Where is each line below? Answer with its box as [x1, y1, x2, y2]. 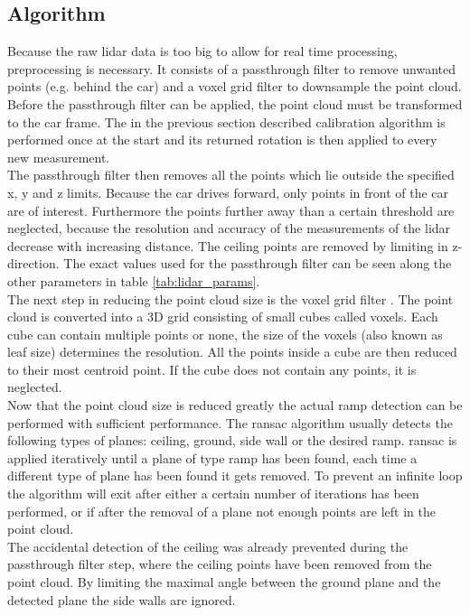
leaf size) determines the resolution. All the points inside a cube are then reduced [7, 342, 457, 361]
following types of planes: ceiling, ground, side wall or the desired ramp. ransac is [7, 431, 457, 450]
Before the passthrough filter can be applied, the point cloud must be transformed [7, 94, 463, 113]
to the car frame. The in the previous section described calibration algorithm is [7, 112, 446, 131]
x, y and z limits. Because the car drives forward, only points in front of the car [7, 182, 449, 201]
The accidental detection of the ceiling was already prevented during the [7, 536, 409, 555]
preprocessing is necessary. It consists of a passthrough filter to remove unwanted [7, 59, 456, 78]
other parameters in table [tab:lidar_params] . [7, 271, 260, 290]
